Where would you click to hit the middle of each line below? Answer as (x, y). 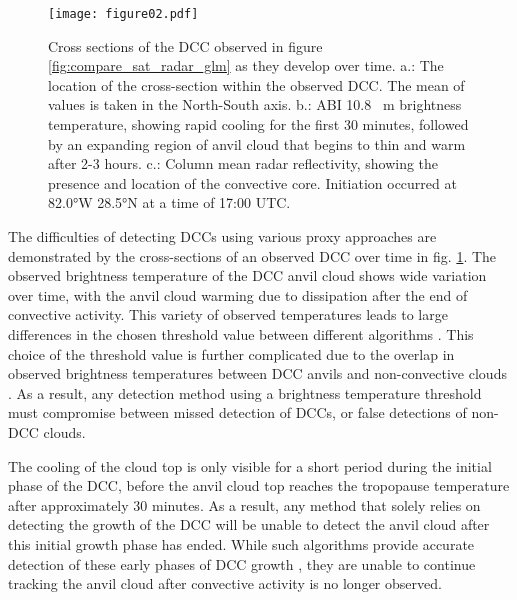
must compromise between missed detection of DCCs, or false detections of (237, 412)
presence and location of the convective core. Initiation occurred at (252, 182)
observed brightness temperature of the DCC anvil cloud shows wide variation (247, 275)
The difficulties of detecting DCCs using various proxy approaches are (222, 236)
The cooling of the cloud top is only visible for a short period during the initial (250, 465)
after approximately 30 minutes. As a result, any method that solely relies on (244, 504)
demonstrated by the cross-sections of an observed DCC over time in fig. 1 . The (252, 255)
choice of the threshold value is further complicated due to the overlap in (231, 353)
